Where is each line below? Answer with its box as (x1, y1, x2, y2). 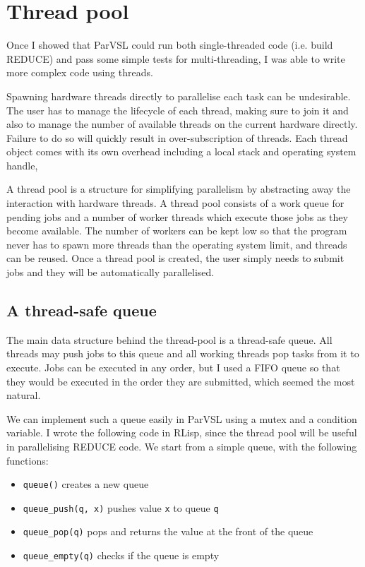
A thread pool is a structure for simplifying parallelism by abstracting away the (6, 181, 351, 196)
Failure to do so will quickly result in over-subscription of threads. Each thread (6, 130, 348, 145)
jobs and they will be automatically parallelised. (6, 265, 215, 280)
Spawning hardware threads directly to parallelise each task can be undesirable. (6, 88, 351, 103)
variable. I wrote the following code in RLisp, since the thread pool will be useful (6, 425, 357, 440)
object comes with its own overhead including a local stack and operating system (6, 144, 357, 159)
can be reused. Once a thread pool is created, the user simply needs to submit (6, 251, 345, 265)
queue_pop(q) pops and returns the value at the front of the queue (23, 524, 313, 539)
